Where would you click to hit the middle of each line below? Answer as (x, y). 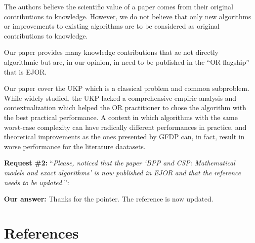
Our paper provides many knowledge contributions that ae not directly (111, 52)
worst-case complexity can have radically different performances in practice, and (125, 127)
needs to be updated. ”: (37, 182)
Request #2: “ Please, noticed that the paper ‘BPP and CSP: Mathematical (120, 163)
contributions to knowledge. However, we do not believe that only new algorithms (127, 16)
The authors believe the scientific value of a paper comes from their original (119, 6)
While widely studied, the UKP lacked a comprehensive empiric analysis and (120, 98)
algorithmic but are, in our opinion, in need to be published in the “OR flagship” (127, 61)
